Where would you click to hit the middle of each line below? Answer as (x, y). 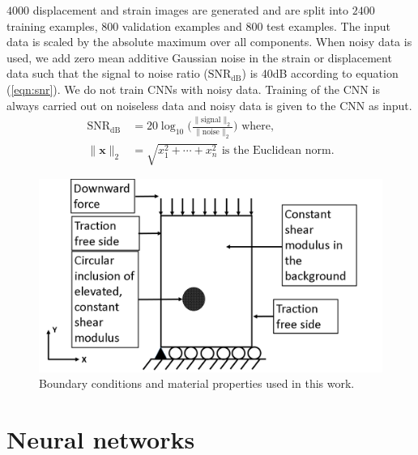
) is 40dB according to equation (320, 73)
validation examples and (182, 26)
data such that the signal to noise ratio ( (107, 73)
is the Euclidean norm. (278, 151)
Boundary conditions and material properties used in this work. (197, 383)
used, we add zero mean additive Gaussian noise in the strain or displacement (199, 57)
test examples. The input (329, 26)
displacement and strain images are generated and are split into (191, 10)
